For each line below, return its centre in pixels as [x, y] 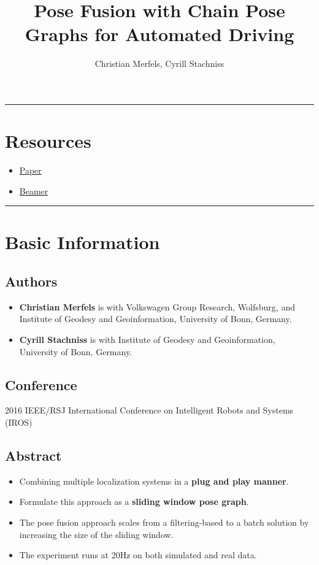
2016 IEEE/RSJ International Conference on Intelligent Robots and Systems [149, 410]
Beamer [34, 190]
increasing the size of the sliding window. [96, 534]
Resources [48, 141]
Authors [31, 281]
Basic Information [83, 242]
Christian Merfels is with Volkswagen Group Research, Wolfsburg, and [157, 306]
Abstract [33, 455]
